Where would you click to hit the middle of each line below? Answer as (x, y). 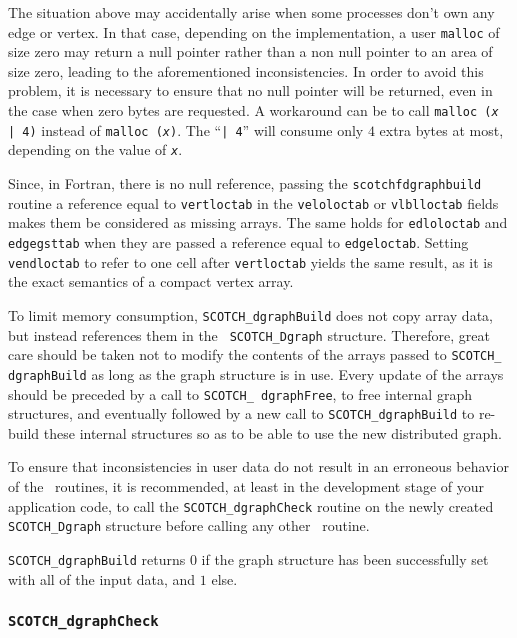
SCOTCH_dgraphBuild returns (97, 558)
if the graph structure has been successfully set (345, 558)
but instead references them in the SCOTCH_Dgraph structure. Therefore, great (249, 334)
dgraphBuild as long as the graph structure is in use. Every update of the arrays (256, 373)
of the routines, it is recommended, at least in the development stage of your (246, 486)
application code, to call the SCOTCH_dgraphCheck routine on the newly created (251, 505)
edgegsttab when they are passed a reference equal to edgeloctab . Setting (238, 241)
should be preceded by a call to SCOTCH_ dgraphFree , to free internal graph (240, 393)
